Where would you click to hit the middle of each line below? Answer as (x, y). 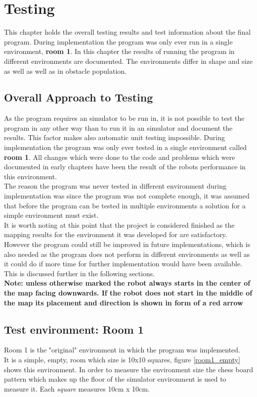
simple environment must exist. (51, 215)
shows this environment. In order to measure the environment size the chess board (128, 369)
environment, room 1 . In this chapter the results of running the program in (119, 51)
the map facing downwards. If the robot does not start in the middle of (128, 292)
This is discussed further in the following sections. (80, 273)
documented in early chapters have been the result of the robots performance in (125, 167)
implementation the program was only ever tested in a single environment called (126, 147)
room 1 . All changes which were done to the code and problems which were (120, 157)
